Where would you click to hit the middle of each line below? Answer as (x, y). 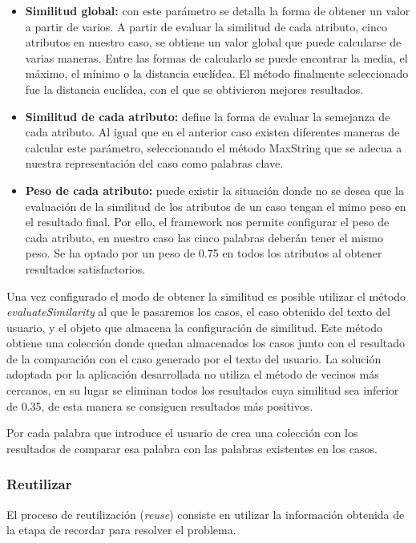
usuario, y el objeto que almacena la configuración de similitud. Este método (195, 327)
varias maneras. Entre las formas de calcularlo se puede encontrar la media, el (216, 57)
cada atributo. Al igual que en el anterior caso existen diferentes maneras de (212, 132)
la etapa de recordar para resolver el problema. (121, 530)
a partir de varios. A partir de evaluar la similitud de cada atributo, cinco (206, 26)
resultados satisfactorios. (85, 268)
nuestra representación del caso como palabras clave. (154, 163)
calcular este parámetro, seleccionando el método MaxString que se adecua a (214, 147)
